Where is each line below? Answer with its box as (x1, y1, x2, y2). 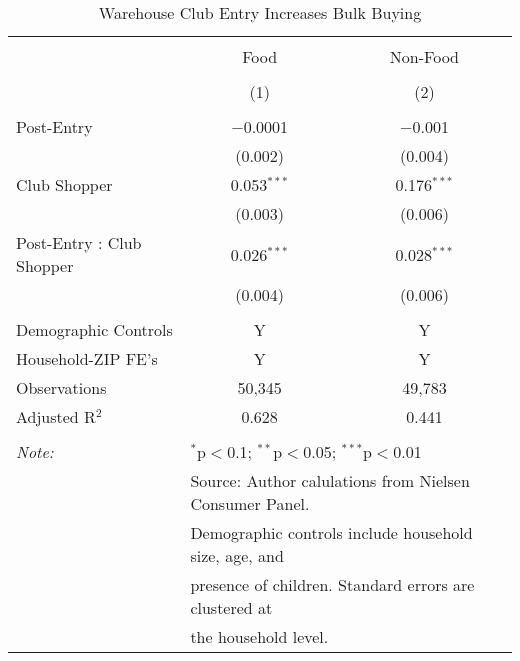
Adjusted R (16, 405, 96, 428)
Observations (16, 376, 107, 399)
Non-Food (389, 45, 459, 68)
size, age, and (190, 544, 284, 567)
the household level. (190, 625, 329, 648)
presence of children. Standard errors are (190, 573, 475, 596)
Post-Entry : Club (16, 231, 142, 254)
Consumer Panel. (190, 492, 310, 515)
